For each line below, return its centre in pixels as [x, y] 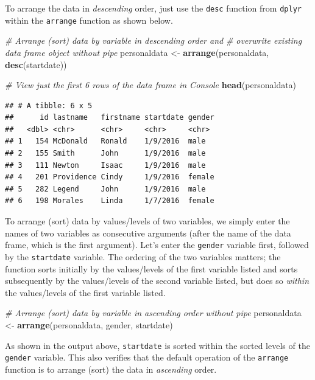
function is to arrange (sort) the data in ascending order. [111, 369]
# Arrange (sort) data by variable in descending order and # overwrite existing [154, 40]
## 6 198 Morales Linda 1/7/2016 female [110, 201]
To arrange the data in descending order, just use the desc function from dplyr [153, 8]
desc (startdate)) [36, 64]
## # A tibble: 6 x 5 [49, 105]
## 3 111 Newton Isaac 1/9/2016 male [105, 165]
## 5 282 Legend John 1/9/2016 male [105, 189]
